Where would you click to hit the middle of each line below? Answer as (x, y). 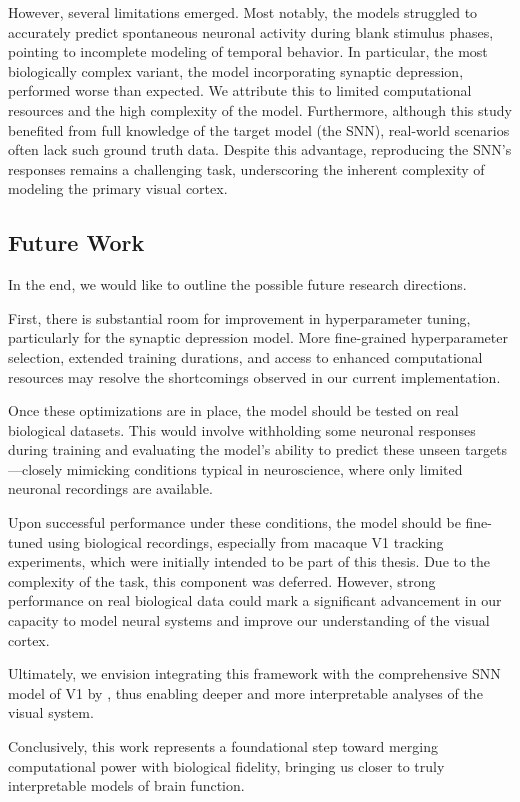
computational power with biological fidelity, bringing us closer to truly (226, 765)
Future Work (76, 242)
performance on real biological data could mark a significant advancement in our (255, 600)
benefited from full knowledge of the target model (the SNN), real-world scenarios (259, 129)
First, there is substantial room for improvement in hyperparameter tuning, (239, 317)
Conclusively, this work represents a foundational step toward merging (223, 746)
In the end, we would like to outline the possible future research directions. (237, 284)
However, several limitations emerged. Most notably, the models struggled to (243, 12)
